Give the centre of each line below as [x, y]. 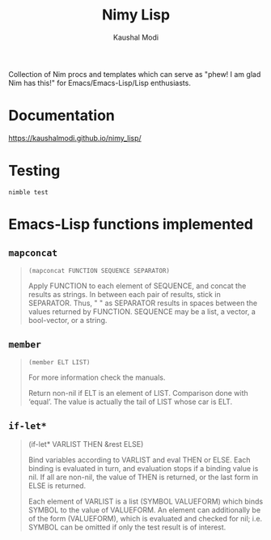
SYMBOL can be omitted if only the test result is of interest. [127, 527]
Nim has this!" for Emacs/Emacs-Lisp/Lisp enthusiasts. [100, 83]
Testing [34, 171]
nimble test [28, 192]
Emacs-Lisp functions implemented [131, 224]
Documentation [62, 116]
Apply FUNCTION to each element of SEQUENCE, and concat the [137, 286]
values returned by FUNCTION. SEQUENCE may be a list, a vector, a [142, 311]
